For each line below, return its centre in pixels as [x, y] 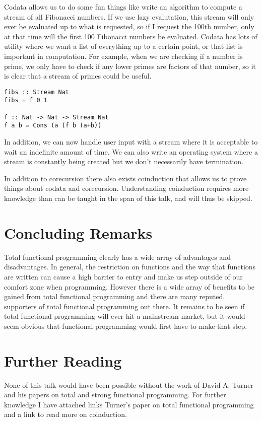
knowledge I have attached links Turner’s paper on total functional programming [129, 404]
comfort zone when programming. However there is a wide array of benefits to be [129, 286]
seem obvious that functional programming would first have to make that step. [126, 326]
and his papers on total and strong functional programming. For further [115, 395]
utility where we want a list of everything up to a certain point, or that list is [123, 46]
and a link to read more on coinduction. [65, 414]
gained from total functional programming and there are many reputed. [115, 296]
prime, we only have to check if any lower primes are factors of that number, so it [130, 66]
